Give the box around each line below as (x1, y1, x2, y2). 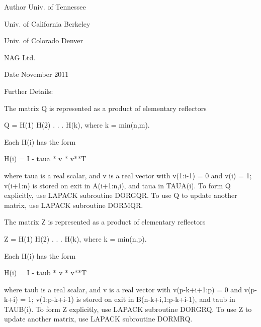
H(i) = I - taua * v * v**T (4, 153, 86, 164)
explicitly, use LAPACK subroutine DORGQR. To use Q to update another (4, 190, 237, 200)
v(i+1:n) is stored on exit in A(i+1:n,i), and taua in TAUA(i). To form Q (4, 180, 231, 190)
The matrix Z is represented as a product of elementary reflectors (4, 216, 206, 227)
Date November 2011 (4, 69, 69, 79)
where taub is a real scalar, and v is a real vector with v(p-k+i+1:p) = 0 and (4, 284, 242, 294)
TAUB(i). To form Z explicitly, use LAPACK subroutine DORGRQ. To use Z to (4, 303, 252, 314)
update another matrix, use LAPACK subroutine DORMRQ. (4, 313, 193, 324)
